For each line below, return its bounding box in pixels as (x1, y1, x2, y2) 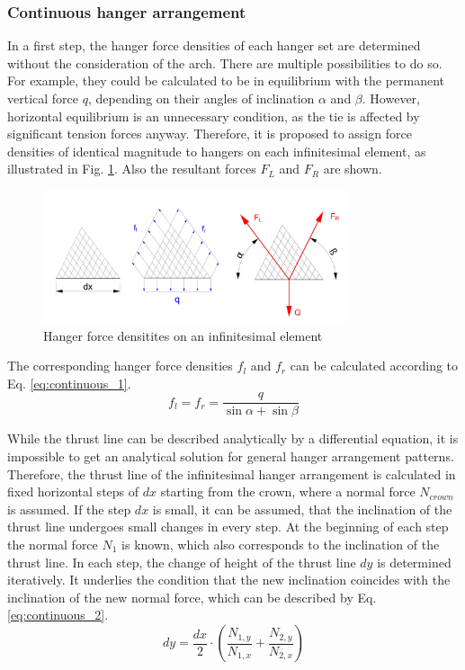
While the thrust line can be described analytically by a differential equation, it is (7, 429, 459, 448)
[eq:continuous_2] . (7, 605, 109, 624)
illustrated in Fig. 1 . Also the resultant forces (7, 159, 256, 178)
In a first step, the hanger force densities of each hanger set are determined (7, 36, 421, 55)
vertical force (7, 89, 79, 107)
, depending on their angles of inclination (87, 89, 315, 107)
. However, (362, 89, 420, 107)
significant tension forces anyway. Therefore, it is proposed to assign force (7, 124, 412, 143)
